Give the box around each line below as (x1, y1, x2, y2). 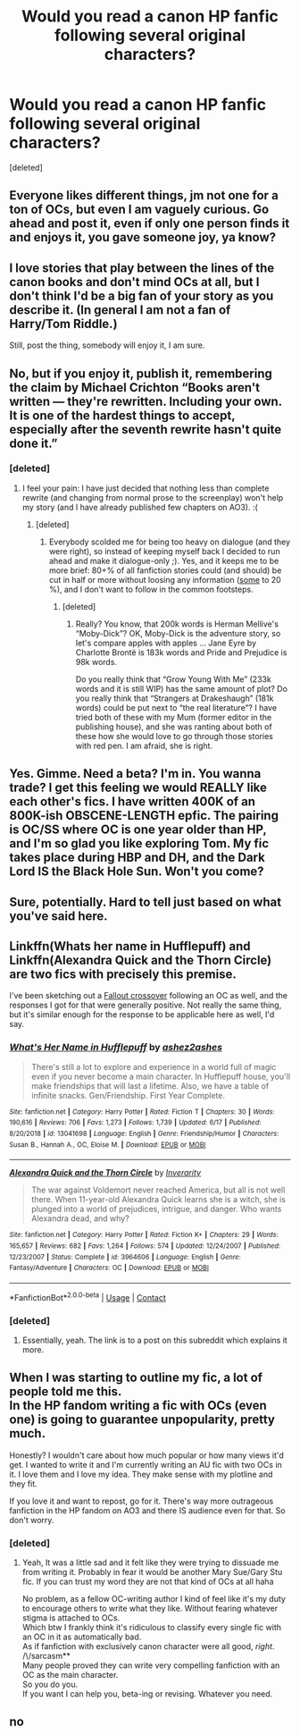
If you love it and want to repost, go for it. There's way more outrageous (9, 1495, 274, 1506)
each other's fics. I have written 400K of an (9, 794, 256, 810)
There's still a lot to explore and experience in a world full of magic (30, 1061, 277, 1072)
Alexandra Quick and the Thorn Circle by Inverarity (9, 1167, 202, 1178)
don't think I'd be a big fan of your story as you (9, 288, 274, 303)
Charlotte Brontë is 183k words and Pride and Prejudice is (75, 646, 287, 658)
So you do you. (21, 1679, 79, 1690)
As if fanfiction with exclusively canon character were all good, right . (21, 1641, 275, 1652)
